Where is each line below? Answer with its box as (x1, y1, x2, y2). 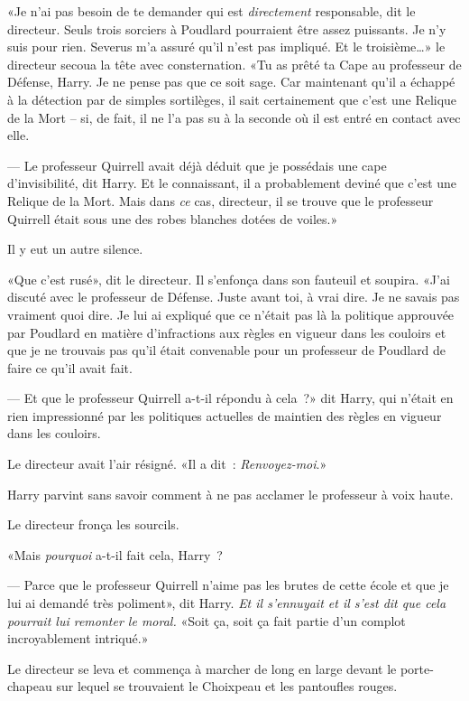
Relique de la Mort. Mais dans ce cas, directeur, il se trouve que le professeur (7, 191, 434, 210)
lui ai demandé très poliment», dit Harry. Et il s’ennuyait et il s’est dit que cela (7, 594, 446, 612)
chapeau (7, 677, 52, 696)
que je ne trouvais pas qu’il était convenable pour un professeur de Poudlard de (7, 341, 446, 360)
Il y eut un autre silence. (7, 239, 143, 258)
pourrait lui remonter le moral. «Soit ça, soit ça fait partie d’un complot (7, 611, 406, 630)
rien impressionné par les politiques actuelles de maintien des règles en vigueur (7, 406, 442, 425)
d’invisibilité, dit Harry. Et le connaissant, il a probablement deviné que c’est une (7, 173, 457, 192)
